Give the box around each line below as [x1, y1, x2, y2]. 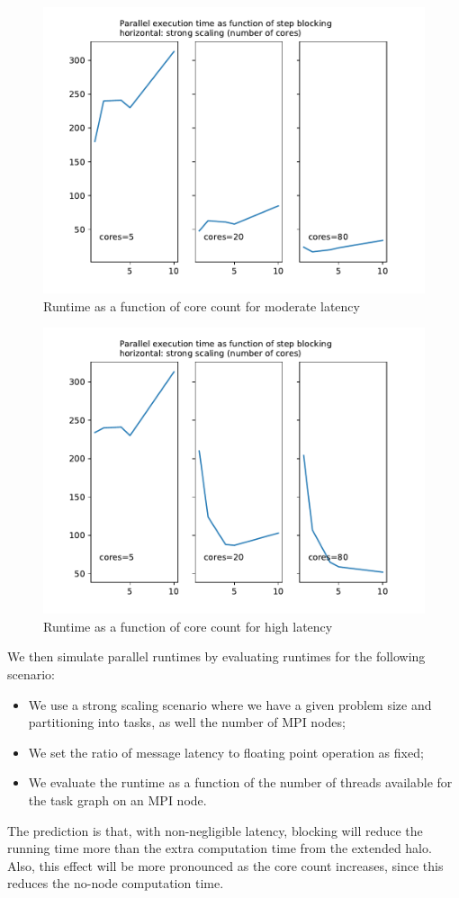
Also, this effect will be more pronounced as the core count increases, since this [7, 856, 444, 875]
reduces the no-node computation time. [7, 874, 224, 893]
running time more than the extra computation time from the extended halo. [7, 839, 432, 858]
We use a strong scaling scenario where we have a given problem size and [28, 695, 432, 714]
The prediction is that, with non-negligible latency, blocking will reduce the [7, 821, 423, 840]
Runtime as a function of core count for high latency [43, 616, 333, 635]
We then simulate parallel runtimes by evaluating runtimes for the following [7, 647, 426, 666]
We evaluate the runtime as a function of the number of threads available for [28, 773, 453, 792]
